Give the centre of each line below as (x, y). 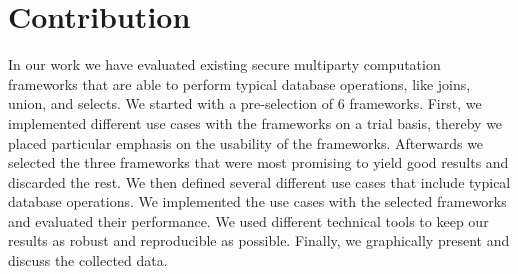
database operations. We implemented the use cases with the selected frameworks (257, 201)
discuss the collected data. (88, 260)
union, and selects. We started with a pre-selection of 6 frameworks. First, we (245, 103)
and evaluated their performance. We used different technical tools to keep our (248, 220)
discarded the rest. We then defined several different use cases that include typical (259, 181)
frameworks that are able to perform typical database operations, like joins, (239, 83)
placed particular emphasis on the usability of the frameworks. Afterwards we (246, 142)
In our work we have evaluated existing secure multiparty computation (224, 64)
